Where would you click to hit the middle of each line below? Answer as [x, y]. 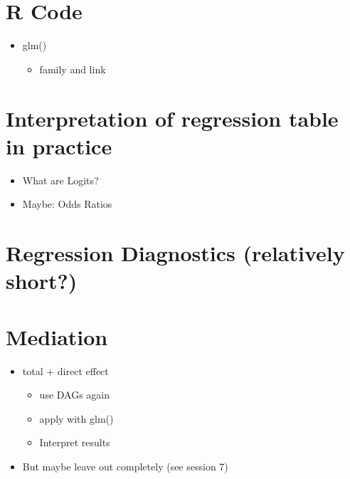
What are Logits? [60, 180]
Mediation [57, 336]
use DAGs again [75, 395]
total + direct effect [65, 370]
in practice [59, 146]
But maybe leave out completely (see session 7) [125, 466]
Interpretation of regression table [172, 118]
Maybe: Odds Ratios [67, 204]
